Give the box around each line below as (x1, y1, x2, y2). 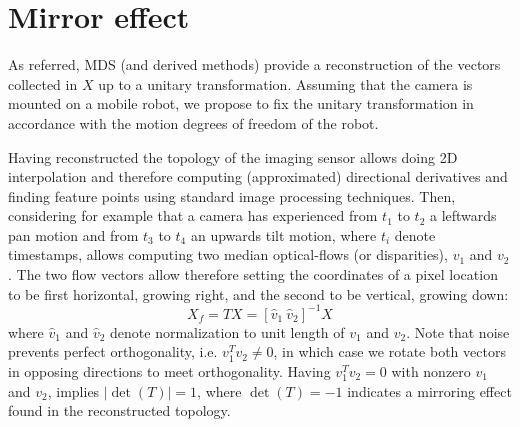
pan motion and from (8, 224, 139, 245)
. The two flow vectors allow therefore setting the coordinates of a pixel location (8, 264, 498, 285)
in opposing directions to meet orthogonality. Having (8, 360, 331, 381)
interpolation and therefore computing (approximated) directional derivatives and (8, 166, 508, 187)
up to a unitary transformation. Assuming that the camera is (98, 73, 473, 94)
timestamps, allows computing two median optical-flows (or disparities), (8, 244, 448, 265)
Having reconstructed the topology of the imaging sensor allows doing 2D (8, 146, 458, 167)
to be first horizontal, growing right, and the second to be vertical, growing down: (8, 283, 509, 304)
